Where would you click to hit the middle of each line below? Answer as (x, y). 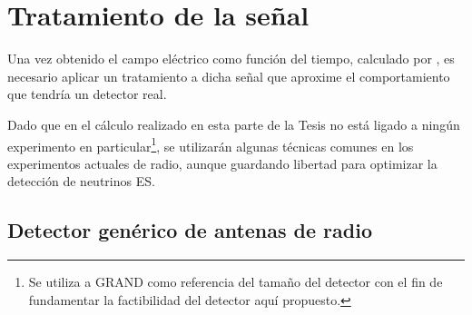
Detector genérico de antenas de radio (190, 230)
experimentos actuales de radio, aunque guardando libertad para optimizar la (222, 163)
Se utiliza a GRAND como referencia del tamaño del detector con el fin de (236, 282)
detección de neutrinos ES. (81, 181)
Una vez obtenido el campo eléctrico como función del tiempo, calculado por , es (231, 59)
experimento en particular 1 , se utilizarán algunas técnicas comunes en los (211, 144)
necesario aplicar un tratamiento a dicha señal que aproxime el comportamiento (229, 76)
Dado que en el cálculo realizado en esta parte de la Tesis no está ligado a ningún (234, 124)
